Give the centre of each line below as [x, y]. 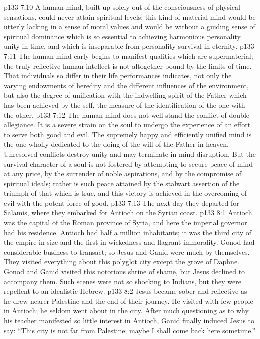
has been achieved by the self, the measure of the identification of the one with [125, 104]
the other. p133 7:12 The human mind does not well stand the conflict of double [127, 114]
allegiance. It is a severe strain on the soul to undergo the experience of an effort [127, 124]
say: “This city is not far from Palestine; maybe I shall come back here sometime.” [130, 330]
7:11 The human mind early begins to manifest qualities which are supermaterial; [129, 55]
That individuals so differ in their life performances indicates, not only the [118, 75]
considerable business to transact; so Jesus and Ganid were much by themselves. [127, 252]
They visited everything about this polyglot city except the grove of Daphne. [122, 262]
